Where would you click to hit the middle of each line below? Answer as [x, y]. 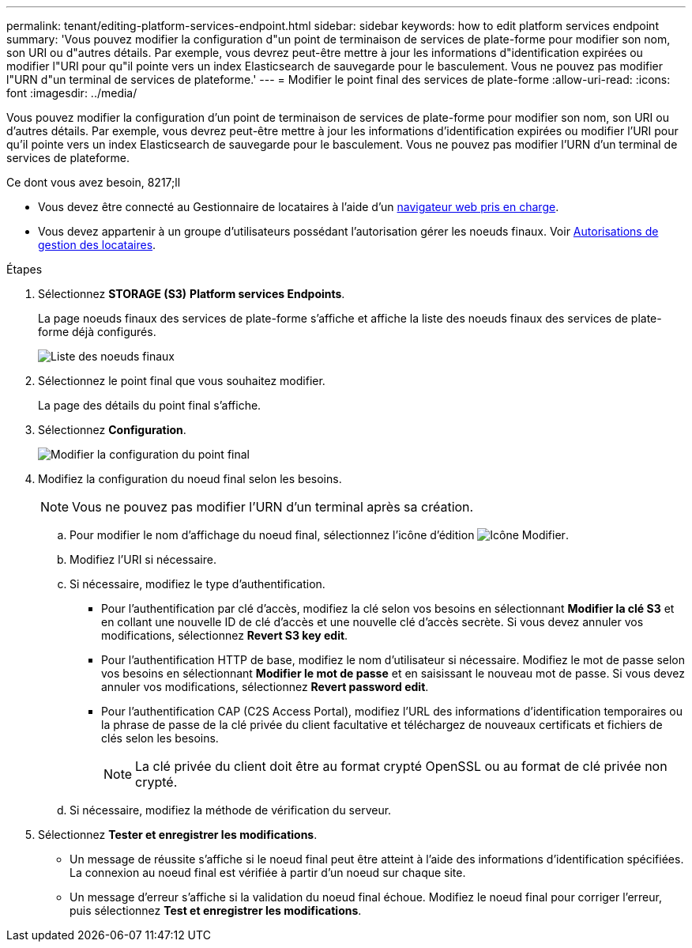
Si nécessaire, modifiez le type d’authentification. [197, 584]
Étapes [24, 269]
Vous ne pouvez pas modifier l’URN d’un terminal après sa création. [273, 507]
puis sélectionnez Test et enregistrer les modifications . [216, 910]
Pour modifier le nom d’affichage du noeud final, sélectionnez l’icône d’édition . [319, 535]
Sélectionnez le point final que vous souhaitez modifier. [182, 381]
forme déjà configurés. [97, 332]
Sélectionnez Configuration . [112, 430]
